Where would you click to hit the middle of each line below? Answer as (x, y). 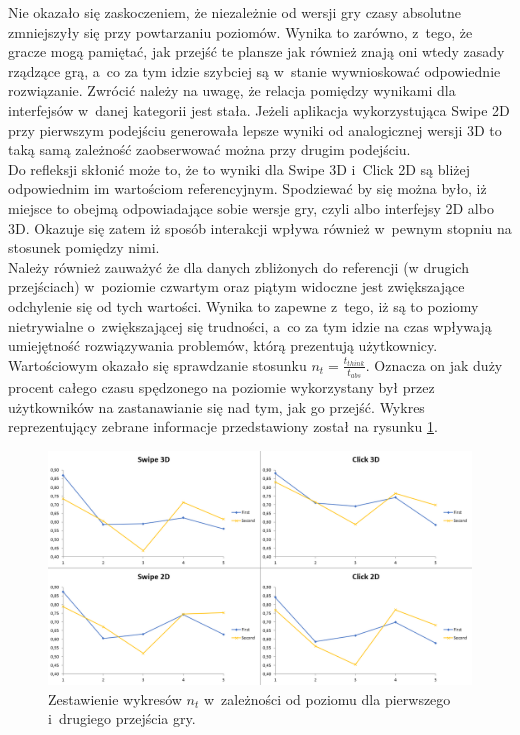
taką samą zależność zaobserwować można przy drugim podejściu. (209, 149)
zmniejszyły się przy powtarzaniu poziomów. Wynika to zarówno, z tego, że (240, 31)
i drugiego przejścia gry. (122, 718)
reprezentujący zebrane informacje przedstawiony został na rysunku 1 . (223, 426)
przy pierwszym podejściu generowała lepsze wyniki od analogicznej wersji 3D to (255, 129)
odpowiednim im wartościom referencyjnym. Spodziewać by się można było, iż (247, 188)
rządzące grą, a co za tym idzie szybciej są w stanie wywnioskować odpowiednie (254, 70)
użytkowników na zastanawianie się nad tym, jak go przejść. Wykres (216, 406)
